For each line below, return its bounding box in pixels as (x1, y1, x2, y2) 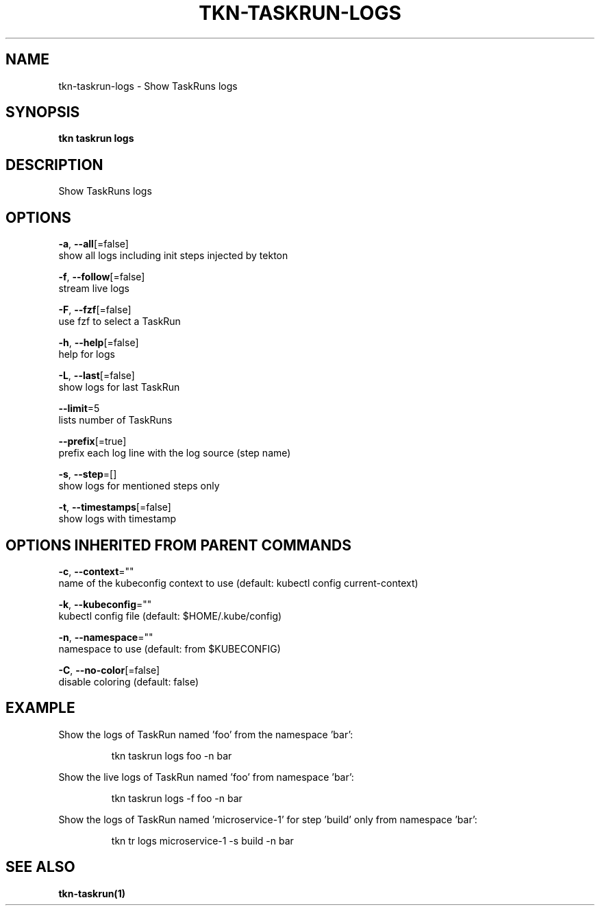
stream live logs (58, 282, 129, 295)
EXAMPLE (5, 699, 75, 717)
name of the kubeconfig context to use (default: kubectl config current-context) (58, 576, 418, 589)
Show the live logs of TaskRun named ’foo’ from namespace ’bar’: (58, 770, 354, 783)
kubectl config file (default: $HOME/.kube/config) (58, 609, 282, 622)
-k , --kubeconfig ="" (58, 598, 152, 610)
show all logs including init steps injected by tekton (58, 250, 288, 262)
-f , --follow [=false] (58, 271, 145, 283)
